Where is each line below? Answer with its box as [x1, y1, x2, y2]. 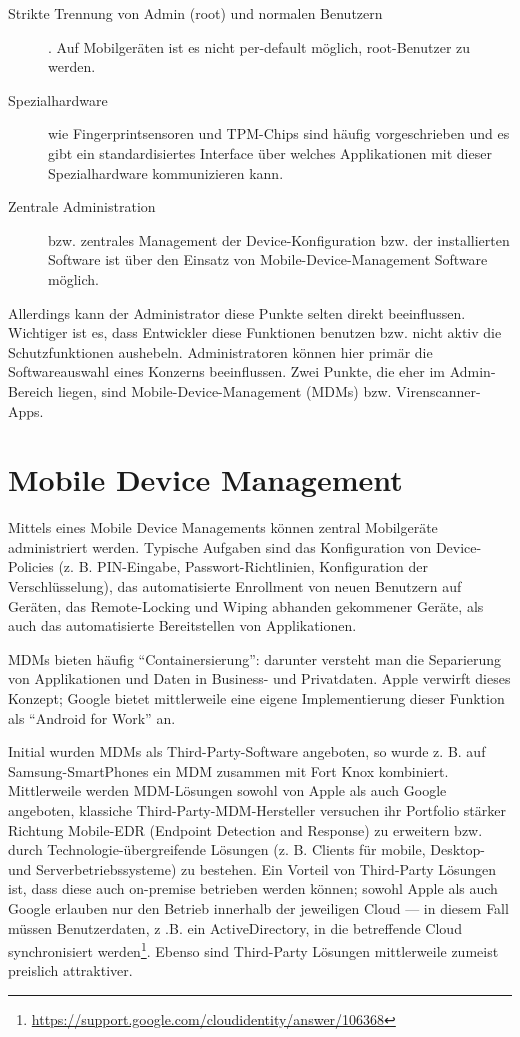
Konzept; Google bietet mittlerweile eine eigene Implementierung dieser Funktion [8, 687, 505, 708]
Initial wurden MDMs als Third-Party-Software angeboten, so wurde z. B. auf [8, 741, 486, 762]
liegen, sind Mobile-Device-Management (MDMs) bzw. [57, 380, 392, 401]
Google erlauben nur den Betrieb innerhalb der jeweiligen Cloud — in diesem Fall [8, 897, 509, 918]
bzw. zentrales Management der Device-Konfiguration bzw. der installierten [48, 229, 510, 250]
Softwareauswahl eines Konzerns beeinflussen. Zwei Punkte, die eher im [8, 361, 446, 382]
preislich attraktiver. [8, 960, 133, 981]
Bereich [8, 380, 54, 401]
